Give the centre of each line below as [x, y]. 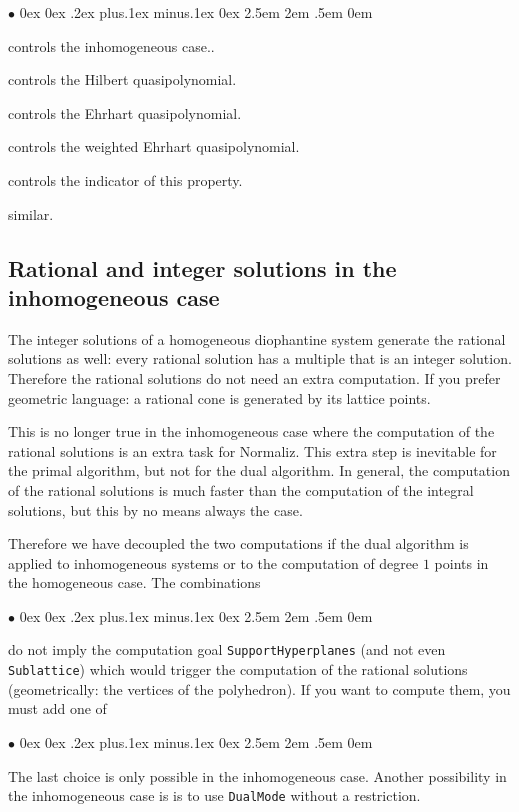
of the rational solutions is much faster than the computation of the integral [241, 489]
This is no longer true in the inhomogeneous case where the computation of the [251, 431]
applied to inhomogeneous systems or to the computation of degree [213, 562]
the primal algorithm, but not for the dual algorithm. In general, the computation [259, 470]
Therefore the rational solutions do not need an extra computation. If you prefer [254, 377]
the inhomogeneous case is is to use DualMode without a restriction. [214, 795]
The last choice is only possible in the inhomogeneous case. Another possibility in [257, 775]
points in [461, 562]
